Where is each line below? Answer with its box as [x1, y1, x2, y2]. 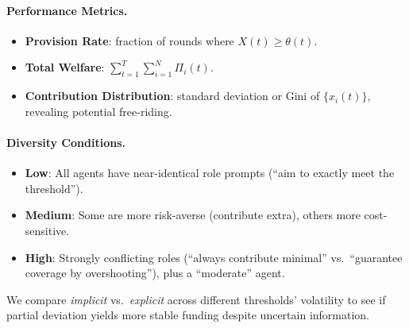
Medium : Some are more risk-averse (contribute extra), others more [25, 206, 361, 223]
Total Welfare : [25, 59, 105, 75]
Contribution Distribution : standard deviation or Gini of [25, 87, 320, 104]
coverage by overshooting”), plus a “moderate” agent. [25, 264, 285, 281]
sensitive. [25, 222, 70, 238]
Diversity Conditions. [6, 133, 125, 150]
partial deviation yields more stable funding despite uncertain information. [6, 307, 370, 323]
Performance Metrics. [6, 2, 128, 18]
